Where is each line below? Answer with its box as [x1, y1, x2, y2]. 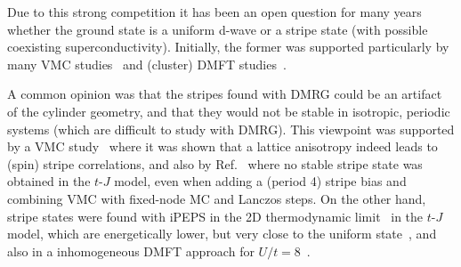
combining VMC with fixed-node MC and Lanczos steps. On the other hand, [7, 189, 426, 207]
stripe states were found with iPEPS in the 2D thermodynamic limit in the [7, 206, 424, 225]
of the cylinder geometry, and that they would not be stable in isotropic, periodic [7, 101, 450, 120]
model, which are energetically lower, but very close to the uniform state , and [7, 224, 437, 243]
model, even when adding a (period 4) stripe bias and [114, 172, 407, 190]
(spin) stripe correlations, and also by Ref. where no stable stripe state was [7, 154, 423, 173]
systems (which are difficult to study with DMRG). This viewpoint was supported [7, 119, 455, 138]
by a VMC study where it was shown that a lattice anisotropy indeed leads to [7, 137, 438, 156]
